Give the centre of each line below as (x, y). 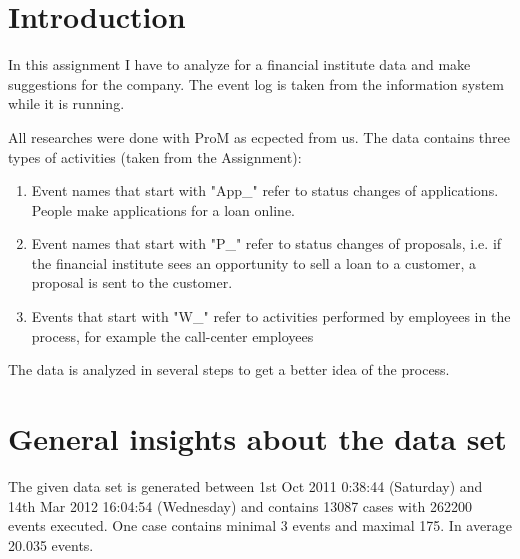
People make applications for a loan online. (163, 209)
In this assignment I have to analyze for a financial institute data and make (239, 64)
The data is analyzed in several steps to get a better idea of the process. (229, 369)
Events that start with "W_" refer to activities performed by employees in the (271, 316)
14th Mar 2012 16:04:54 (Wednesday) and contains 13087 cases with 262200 (240, 505)
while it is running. (66, 103)
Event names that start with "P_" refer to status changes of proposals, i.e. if (266, 243)
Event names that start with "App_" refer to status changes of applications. (265, 190)
